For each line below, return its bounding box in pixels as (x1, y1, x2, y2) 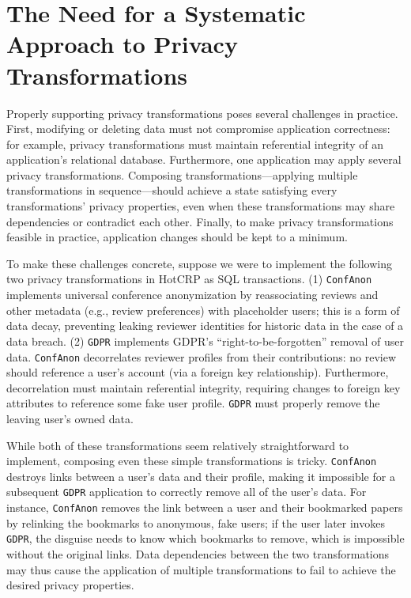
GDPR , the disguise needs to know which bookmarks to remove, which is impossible (6, 530, 405, 547)
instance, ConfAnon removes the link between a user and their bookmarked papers (6, 499, 403, 516)
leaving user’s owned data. (6, 411, 134, 427)
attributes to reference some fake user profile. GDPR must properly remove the (6, 395, 380, 411)
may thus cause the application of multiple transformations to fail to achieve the (6, 561, 396, 577)
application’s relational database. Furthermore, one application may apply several (6, 151, 402, 168)
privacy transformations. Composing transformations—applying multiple (6, 166, 358, 183)
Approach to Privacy (6, 28, 238, 60)
